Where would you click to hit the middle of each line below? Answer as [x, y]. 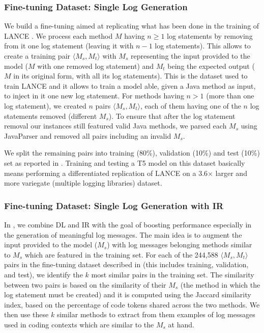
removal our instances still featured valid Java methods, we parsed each [115, 126]
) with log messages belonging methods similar [180, 245]
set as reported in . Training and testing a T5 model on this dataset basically [125, 162]
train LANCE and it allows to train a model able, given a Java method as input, [130, 85]
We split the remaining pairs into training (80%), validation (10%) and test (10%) [132, 153]
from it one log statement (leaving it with [69, 46]
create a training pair [37, 56]
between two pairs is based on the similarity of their [85, 284]
